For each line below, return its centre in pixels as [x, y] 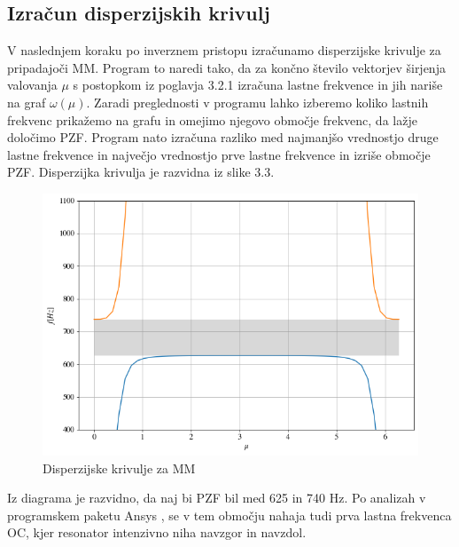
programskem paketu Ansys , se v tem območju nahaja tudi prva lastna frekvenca [229, 515]
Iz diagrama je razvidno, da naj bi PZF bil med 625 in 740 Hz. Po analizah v [217, 498]
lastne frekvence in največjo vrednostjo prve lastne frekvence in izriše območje [219, 154]
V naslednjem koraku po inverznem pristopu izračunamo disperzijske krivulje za [224, 50]
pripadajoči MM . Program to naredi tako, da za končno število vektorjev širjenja [226, 67]
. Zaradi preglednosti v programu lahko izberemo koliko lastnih [257, 102]
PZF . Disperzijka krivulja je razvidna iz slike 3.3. [141, 172]
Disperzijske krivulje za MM [119, 468]
